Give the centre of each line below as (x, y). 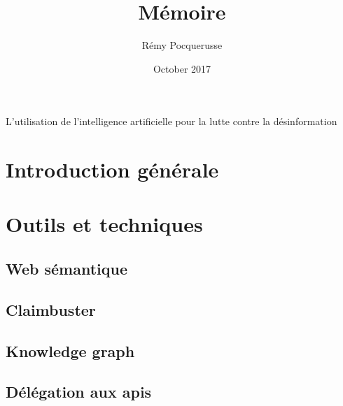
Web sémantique (67, 269)
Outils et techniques (104, 224)
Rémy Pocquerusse (182, 45)
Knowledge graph (70, 350)
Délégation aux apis (79, 392)
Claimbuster (51, 309)
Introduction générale (112, 169)
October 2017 (182, 68)
